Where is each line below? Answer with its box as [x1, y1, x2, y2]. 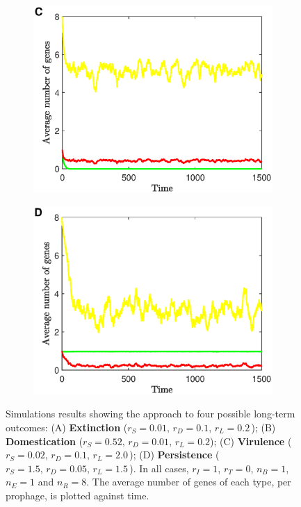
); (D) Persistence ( [129, 447, 220, 462]
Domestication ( [6, 433, 83, 448]
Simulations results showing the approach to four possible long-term [6, 406, 295, 421]
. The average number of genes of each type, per [86, 474, 291, 489]
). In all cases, [129, 460, 189, 475]
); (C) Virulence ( [210, 433, 292, 448]
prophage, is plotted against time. [6, 488, 149, 502]
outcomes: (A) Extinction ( [6, 419, 128, 434]
